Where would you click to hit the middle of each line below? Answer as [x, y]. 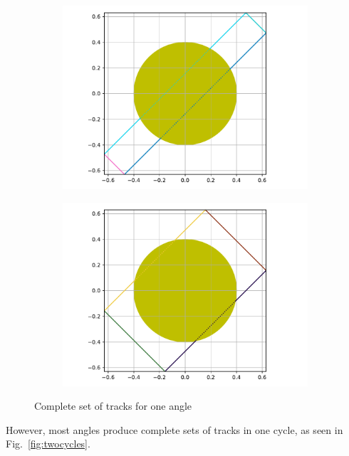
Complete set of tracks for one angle [113, 406]
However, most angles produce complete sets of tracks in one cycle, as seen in [174, 429]
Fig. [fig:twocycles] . [48, 444]
